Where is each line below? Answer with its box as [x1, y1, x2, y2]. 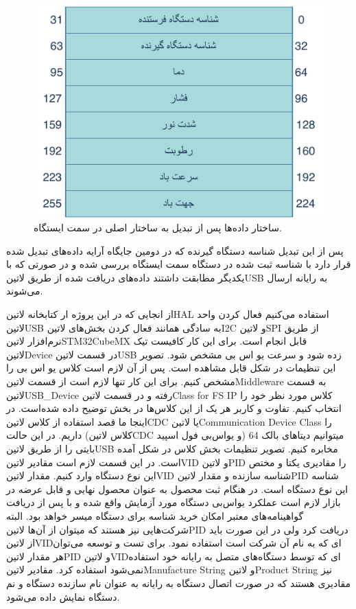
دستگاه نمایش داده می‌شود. [6, 589, 120, 604]
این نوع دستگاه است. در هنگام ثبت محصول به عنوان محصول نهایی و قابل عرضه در [6, 481, 348, 496]
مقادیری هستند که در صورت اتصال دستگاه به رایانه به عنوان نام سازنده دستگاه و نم [6, 575, 351, 590]
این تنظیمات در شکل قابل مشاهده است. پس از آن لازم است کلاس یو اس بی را [6, 360, 336, 375]
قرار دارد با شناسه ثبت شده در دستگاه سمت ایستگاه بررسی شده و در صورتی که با [6, 257, 351, 271]
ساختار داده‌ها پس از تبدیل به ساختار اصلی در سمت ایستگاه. [34, 220, 282, 235]
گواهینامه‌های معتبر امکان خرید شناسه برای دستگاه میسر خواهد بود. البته [6, 508, 304, 522]
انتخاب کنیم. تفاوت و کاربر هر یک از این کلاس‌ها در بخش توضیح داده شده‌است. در [6, 401, 342, 415]
